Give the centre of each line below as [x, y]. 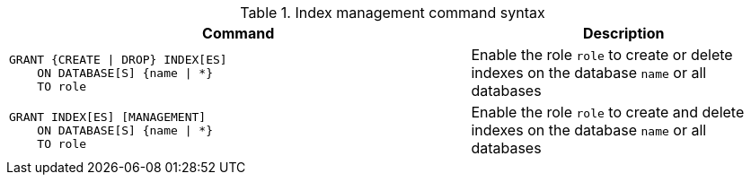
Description [623, 33]
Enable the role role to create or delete [602, 55]
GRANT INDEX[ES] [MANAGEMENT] [108, 117]
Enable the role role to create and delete [608, 112]
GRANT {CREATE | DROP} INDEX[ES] [118, 59]
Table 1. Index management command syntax [393, 13]
